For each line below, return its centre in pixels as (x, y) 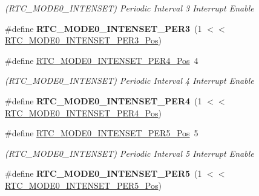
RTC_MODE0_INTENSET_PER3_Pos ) (83, 40)
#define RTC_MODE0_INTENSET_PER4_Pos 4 (102, 60)
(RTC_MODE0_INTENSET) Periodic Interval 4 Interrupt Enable (129, 81)
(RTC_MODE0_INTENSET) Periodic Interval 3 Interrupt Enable (129, 8)
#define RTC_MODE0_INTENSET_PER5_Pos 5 (102, 133)
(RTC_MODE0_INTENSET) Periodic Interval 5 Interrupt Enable (129, 153)
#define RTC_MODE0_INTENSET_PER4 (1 (103, 100)
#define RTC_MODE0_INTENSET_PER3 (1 (103, 28)
